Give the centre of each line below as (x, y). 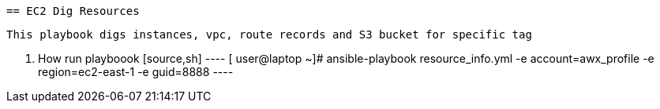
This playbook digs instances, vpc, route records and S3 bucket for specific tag (269, 35)
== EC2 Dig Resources (73, 11)
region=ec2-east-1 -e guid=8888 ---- (136, 72)
